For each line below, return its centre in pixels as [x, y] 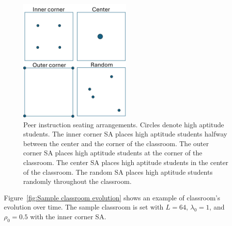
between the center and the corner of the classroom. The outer [116, 143]
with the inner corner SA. [68, 216]
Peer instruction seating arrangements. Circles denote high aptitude [124, 124]
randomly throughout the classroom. [77, 181]
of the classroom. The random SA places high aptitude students [118, 172]
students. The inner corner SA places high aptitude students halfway [125, 134]
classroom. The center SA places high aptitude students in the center [126, 162]
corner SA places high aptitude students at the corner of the [113, 153]
